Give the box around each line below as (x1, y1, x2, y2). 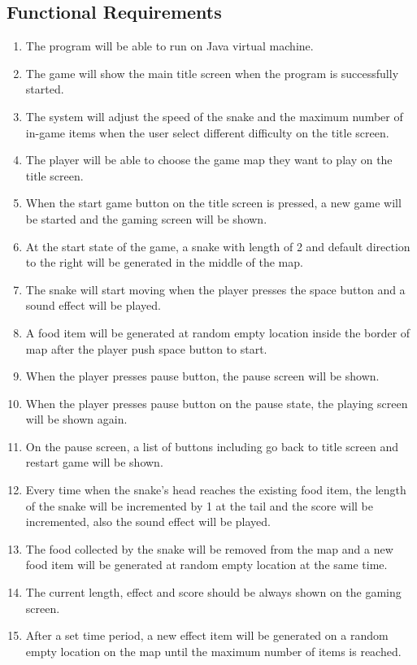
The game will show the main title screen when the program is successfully (25, 64, 399, 81)
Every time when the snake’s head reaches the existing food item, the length (25, 481, 406, 498)
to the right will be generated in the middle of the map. (25, 254, 303, 271)
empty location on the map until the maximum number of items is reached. (25, 642, 402, 659)
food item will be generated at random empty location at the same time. (25, 556, 388, 573)
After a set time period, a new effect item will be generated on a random (25, 627, 389, 644)
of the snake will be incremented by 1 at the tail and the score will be (25, 497, 373, 514)
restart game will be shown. (25, 454, 163, 471)
